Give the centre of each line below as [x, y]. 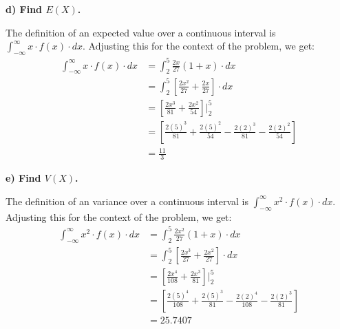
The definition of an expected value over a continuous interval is [141, 32]
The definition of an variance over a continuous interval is [127, 201]
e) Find [23, 178]
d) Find [24, 9]
